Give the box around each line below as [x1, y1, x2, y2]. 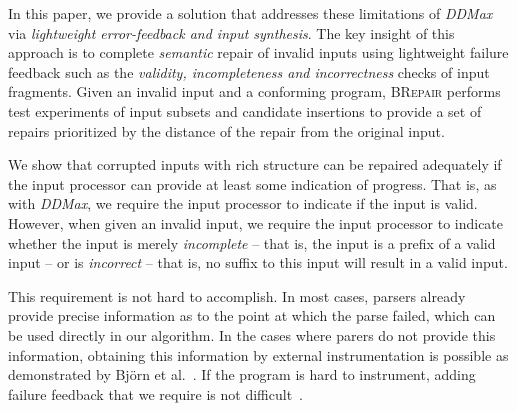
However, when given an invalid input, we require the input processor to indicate [8, 212, 504, 233]
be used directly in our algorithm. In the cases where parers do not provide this [8, 324, 496, 345]
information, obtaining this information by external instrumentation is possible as [8, 344, 509, 365]
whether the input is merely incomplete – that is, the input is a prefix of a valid [8, 232, 496, 253]
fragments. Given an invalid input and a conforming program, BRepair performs [8, 81, 501, 102]
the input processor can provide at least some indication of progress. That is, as [8, 173, 497, 194]
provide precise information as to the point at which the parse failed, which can [8, 305, 496, 326]
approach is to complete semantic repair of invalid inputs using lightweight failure [8, 42, 509, 63]
